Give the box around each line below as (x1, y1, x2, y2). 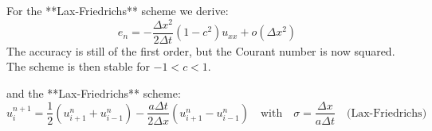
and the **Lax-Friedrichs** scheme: (6, 84, 181, 101)
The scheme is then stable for (6, 58, 150, 75)
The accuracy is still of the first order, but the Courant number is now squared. (6, 42, 395, 59)
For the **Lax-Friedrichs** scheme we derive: (6, 2, 229, 18)
